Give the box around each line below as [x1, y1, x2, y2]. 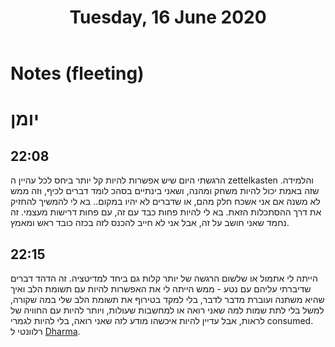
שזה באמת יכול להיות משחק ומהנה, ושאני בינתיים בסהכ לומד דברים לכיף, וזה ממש [10, 185, 320, 197]
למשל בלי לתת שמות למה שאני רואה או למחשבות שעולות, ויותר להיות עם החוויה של [10, 304, 325, 316]
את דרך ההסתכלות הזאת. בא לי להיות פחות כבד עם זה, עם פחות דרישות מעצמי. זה [10, 206, 322, 218]
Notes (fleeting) [10, 62, 145, 85]
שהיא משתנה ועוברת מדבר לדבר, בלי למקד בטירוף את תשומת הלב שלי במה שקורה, [10, 294, 325, 305]
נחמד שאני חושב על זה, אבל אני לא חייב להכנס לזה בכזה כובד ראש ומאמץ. [10, 217, 290, 229]
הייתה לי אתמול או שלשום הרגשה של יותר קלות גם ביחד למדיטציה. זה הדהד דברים [10, 272, 318, 284]
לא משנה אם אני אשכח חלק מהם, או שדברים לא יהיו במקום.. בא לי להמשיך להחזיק [10, 196, 321, 208]
